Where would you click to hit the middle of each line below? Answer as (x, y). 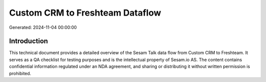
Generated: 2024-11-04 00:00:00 (43, 27)
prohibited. (20, 73)
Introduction (29, 41)
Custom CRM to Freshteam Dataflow (85, 13)
